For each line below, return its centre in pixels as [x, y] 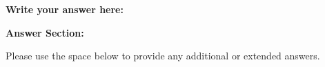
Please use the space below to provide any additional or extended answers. [163, 56]
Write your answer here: [65, 9]
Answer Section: [45, 32]
